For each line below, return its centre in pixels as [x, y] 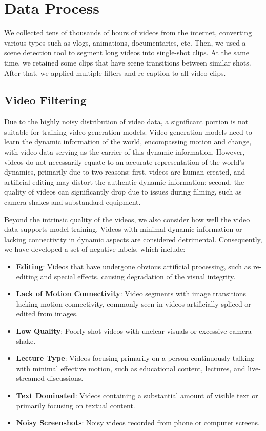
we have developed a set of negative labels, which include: [95, 249]
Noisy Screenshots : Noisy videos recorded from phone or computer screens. [138, 423]
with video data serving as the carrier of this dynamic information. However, [125, 152]
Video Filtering [45, 100]
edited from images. [47, 314]
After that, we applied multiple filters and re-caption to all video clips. [115, 72]
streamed [30, 378]
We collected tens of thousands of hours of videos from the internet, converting [128, 33]
